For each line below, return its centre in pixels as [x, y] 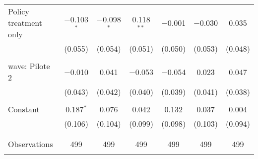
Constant [24, 109]
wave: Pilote [29, 66]
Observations [31, 144]
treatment [25, 23]
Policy [19, 11]
